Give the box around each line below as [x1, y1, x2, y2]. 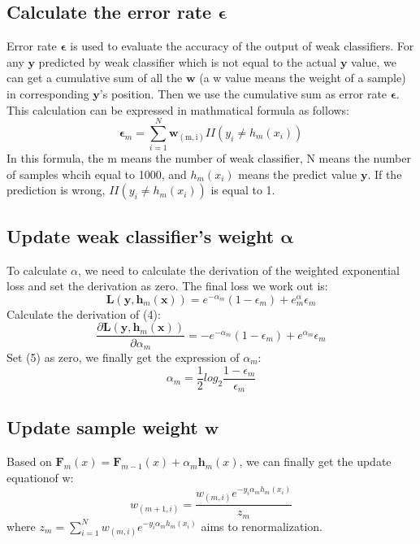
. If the [367, 165, 402, 182]
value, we [351, 53, 397, 70]
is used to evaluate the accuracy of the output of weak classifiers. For [70, 37, 414, 54]
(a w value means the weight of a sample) [199, 69, 406, 86]
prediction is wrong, [6, 181, 106, 198]
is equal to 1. [210, 181, 275, 198]
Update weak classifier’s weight [6, 223, 275, 248]
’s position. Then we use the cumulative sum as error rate [99, 85, 388, 102]
